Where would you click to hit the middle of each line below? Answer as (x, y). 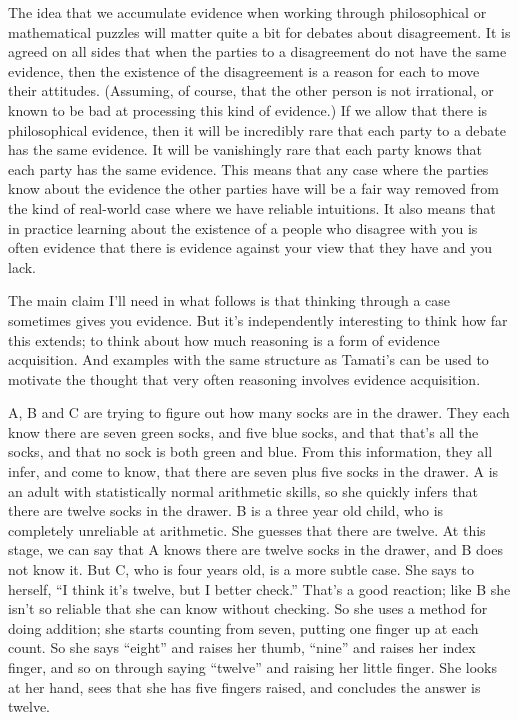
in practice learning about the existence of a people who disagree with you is (243, 227)
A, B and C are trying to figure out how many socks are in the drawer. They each (259, 412)
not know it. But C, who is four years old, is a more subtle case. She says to (241, 569)
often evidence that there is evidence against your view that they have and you (250, 247)
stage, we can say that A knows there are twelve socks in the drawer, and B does (255, 549)
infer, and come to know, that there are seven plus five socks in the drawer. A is (253, 471)
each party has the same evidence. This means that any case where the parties (248, 168)
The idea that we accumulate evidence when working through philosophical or (247, 12)
